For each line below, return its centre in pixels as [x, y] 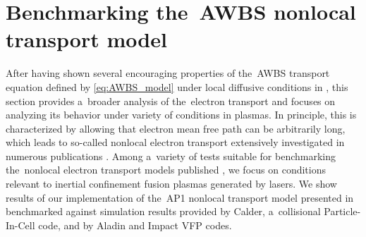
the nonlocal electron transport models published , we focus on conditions [166, 170]
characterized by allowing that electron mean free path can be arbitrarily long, [176, 128]
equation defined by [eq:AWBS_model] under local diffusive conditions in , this [177, 86]
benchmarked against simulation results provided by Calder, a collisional [163, 211]
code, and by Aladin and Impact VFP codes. [135, 225]
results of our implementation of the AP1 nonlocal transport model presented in [180, 197]
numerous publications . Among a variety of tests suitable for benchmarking [171, 156]
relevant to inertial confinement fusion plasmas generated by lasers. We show [171, 184]
